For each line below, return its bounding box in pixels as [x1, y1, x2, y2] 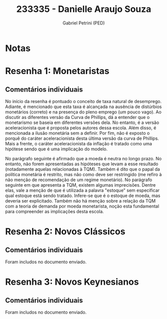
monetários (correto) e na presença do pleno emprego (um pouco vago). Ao [5, 108, 162, 115]
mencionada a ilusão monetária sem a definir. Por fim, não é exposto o [5, 130, 150, 136]
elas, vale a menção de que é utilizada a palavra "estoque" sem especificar [5, 187, 160, 193]
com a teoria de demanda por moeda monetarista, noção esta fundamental [5, 203, 160, 209]
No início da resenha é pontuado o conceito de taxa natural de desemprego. [5, 98, 162, 104]
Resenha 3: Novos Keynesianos [5, 276, 139, 288]
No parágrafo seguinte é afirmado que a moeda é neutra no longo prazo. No [5, 155, 162, 161]
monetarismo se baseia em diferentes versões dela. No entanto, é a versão [5, 119, 160, 125]
